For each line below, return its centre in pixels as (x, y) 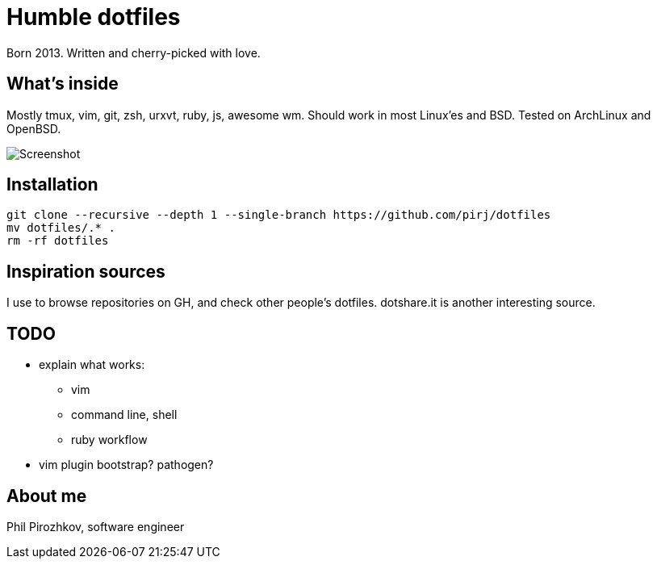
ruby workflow (109, 440)
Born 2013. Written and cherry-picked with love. (134, 52)
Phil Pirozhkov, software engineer (96, 526)
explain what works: (92, 365)
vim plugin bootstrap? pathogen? (126, 465)
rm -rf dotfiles (58, 241)
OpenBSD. (34, 128)
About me (47, 496)
